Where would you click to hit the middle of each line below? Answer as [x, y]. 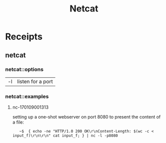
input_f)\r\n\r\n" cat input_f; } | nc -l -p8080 [65, 136]
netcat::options [24, 69]
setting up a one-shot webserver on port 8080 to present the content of [86, 117]
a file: [18, 122]
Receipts [24, 37]
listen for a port [35, 81]
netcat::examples [27, 96]
